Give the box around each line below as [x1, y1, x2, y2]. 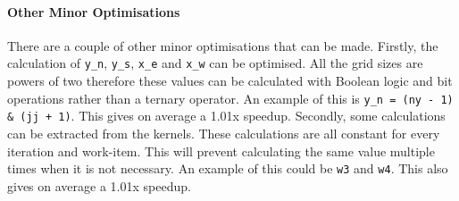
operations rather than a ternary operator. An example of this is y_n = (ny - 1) [7, 88, 454, 107]
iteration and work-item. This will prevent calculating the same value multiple [7, 141, 435, 160]
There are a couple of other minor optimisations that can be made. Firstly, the [7, 36, 438, 54]
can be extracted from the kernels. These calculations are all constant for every [7, 123, 440, 142]
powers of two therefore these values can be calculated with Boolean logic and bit [7, 71, 453, 90]
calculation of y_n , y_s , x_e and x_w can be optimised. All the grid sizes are [7, 54, 423, 72]
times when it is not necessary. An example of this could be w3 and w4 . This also [7, 159, 448, 178]
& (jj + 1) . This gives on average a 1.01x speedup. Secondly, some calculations [7, 106, 446, 125]
